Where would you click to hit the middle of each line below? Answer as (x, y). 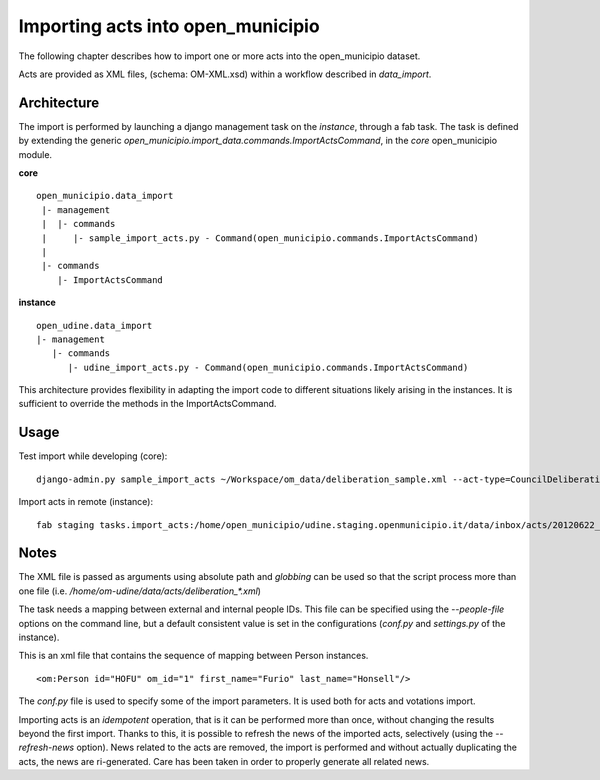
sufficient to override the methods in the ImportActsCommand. (147, 404)
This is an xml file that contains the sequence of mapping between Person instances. (193, 656)
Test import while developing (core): (93, 456)
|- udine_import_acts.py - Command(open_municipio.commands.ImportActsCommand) (268, 367)
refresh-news (46, 747)
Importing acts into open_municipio (169, 26)
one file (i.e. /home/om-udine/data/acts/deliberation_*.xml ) (140, 591)
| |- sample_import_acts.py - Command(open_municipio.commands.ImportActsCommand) (260, 238)
